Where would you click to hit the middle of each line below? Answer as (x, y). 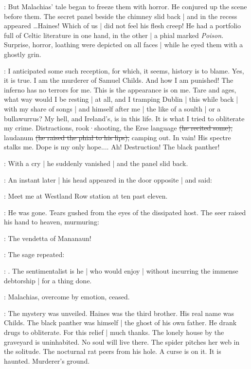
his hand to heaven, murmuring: (52, 222)
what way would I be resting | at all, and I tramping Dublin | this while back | (121, 99)
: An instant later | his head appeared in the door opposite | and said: (108, 179)
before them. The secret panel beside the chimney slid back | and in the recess (121, 16)
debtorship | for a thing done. (48, 280)
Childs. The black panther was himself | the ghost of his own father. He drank (120, 323)
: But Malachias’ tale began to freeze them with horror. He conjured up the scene (125, 6)
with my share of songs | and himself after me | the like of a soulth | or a (112, 108)
